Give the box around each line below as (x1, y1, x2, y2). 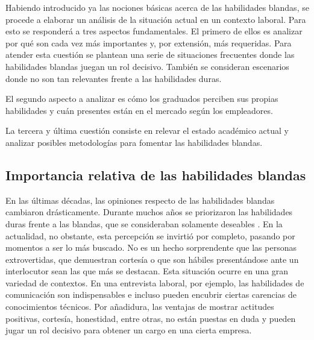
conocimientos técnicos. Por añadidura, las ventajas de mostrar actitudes (5, 300, 274, 313)
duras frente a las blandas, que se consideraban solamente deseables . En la (5, 217, 283, 230)
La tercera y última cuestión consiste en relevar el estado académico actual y (5, 124, 289, 137)
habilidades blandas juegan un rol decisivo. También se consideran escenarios (5, 60, 289, 72)
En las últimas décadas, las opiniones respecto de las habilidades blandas (5, 194, 275, 206)
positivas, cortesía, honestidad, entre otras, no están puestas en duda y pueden (5, 312, 296, 324)
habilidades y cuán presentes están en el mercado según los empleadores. (5, 104, 273, 116)
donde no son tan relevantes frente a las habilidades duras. (5, 72, 222, 84)
